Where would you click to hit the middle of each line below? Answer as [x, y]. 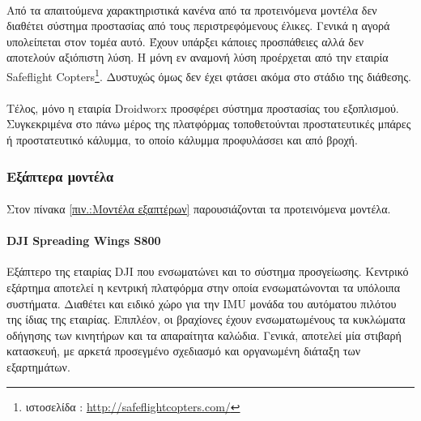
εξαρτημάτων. [38, 366]
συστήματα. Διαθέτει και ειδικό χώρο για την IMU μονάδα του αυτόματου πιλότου [202, 303]
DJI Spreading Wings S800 [84, 241]
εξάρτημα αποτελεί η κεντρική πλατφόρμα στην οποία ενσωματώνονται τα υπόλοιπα [204, 288]
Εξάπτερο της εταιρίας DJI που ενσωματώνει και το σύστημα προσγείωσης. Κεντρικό [208, 271]
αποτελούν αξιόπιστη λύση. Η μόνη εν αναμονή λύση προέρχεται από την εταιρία [198, 57]
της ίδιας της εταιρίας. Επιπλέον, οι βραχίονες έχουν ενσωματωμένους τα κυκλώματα [206, 319]
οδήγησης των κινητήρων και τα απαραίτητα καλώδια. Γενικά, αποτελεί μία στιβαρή [204, 335]
